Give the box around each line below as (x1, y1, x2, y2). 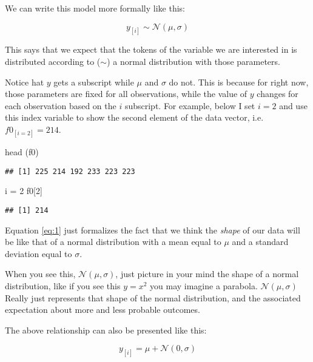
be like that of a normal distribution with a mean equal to (5, 235, 221, 248)
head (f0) (5, 146, 39, 158)
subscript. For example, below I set (124, 99, 255, 112)
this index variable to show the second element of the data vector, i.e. (5, 111, 264, 124)
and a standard (232, 235, 289, 248)
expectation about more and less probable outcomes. (5, 303, 200, 316)
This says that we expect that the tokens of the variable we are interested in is (5, 43, 297, 56)
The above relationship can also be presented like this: (5, 323, 207, 336)
